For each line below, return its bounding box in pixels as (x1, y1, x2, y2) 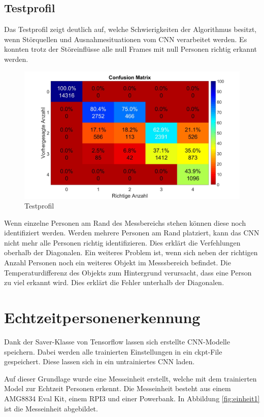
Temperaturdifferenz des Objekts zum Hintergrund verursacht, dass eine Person (4, 267, 252, 277)
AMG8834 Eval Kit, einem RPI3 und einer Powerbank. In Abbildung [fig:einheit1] (4, 393, 260, 403)
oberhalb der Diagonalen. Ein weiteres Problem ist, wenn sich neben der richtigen (4, 247, 258, 258)
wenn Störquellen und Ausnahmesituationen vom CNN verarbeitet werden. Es (4, 33, 247, 44)
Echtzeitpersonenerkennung (4, 307, 201, 328)
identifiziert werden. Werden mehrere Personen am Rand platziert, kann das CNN (4, 227, 259, 238)
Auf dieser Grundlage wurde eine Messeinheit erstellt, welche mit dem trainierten (4, 373, 257, 384)
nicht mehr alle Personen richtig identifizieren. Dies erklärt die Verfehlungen (4, 237, 241, 248)
